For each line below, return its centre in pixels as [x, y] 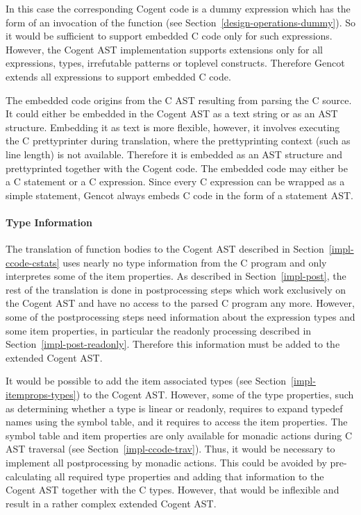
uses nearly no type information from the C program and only [195, 262]
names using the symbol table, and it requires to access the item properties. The [177, 422]
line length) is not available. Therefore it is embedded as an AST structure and [174, 154]
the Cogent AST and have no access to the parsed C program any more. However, [180, 303]
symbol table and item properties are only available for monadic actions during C [179, 435]
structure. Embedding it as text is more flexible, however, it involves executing [173, 127]
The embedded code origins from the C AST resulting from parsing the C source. [179, 100]
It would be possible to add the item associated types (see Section [146, 381]
